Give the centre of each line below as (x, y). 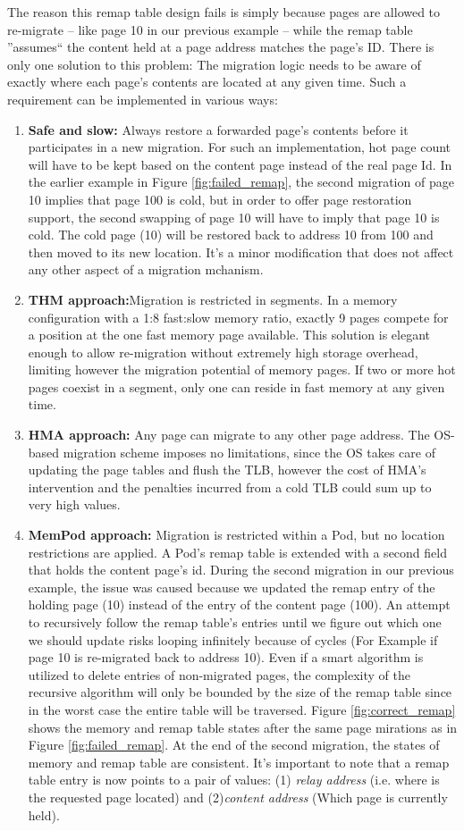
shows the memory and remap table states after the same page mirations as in (243, 727)
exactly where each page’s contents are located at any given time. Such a (207, 82)
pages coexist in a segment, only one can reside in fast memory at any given (236, 386)
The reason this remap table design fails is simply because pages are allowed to (224, 12)
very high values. (74, 504)
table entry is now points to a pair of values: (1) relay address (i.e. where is (234, 780)
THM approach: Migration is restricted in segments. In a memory (213, 299)
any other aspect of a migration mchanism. (146, 269)
